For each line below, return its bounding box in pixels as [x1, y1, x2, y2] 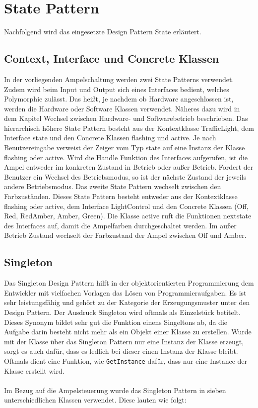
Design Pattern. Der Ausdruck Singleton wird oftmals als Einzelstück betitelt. [4, 307, 241, 317]
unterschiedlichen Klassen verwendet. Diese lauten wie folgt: [4, 395, 187, 405]
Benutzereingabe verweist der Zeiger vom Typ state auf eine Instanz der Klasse [4, 142, 245, 153]
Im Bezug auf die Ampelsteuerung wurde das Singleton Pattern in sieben [4, 385, 226, 395]
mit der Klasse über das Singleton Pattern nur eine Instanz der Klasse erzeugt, [4, 336, 244, 346]
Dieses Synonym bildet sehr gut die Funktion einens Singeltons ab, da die [4, 316, 228, 327]
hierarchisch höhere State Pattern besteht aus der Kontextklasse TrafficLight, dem [4, 122, 254, 133]
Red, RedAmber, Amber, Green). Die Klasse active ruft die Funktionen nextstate [4, 210, 252, 221]
